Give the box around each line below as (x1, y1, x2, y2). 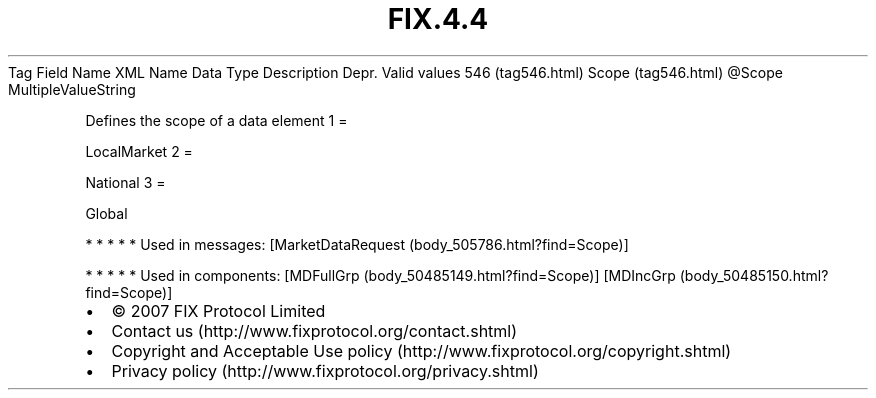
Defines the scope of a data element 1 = (85, 111, 348, 129)
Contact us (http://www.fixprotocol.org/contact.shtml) (111, 320, 518, 341)
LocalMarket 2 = (85, 142, 193, 160)
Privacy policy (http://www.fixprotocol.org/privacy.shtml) (111, 360, 539, 381)
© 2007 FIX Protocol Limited (111, 300, 326, 321)
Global (85, 204, 128, 222)
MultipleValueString (8, 80, 136, 98)
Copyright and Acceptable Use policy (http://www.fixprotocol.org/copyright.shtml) (111, 340, 732, 361)
